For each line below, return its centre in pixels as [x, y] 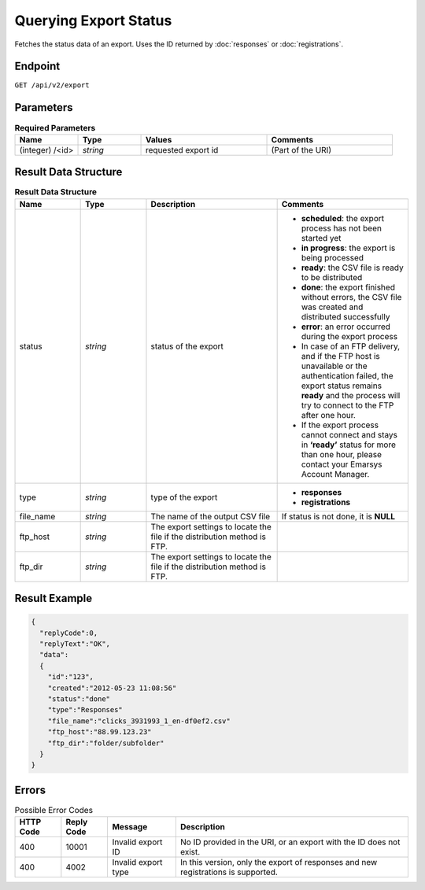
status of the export [187, 346]
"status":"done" [79, 699]
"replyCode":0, [69, 633]
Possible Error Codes [54, 810]
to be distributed [332, 277]
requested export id [182, 150]
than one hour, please [341, 454]
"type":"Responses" [85, 710]
